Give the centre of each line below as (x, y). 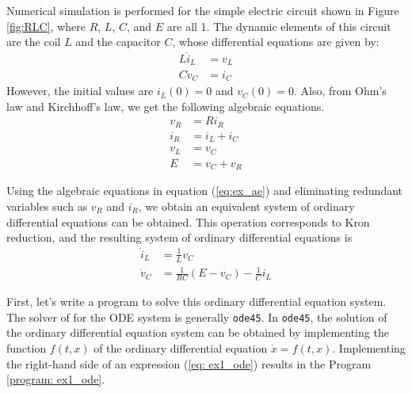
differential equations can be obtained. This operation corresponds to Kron (188, 221)
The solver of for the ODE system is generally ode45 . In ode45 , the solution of (197, 317)
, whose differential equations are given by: (276, 42)
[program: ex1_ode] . (56, 379)
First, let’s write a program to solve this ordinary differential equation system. (196, 301)
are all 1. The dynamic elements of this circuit (279, 26)
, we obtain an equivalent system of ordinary (246, 206)
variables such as (47, 206)
